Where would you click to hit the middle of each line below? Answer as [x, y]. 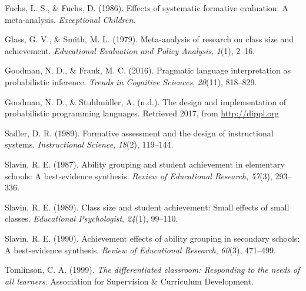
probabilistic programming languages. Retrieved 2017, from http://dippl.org [142, 113]
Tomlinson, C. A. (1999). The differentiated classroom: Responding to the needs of [152, 270]
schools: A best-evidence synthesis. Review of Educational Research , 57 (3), [139, 175]
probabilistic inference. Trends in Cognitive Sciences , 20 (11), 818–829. [131, 81]
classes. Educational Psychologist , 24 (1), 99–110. [92, 218]
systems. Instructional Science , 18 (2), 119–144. [89, 144]
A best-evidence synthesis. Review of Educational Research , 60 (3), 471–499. [140, 250]
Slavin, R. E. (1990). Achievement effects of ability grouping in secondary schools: [152, 238]
